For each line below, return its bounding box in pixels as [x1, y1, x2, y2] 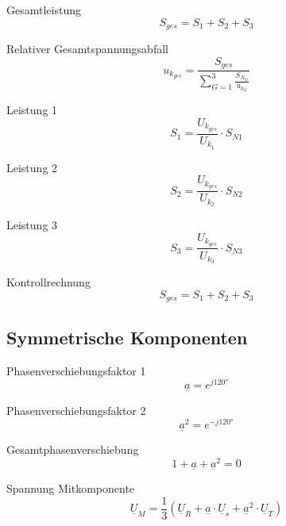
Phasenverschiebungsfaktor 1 [6, 362, 146, 378]
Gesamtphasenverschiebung [6, 441, 139, 458]
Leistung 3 [6, 217, 58, 233]
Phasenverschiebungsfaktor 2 [6, 401, 146, 418]
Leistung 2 [6, 159, 58, 175]
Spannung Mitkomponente [6, 480, 135, 497]
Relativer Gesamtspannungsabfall [6, 40, 168, 57]
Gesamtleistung [6, 2, 81, 17]
